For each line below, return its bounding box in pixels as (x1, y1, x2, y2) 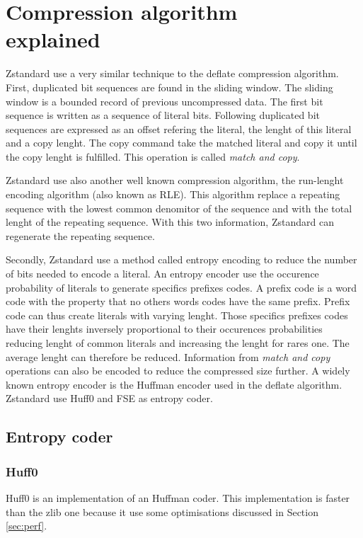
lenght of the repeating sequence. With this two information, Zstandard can (6, 214, 334, 229)
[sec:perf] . (6, 518, 47, 533)
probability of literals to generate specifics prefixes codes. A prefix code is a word (6, 280, 357, 294)
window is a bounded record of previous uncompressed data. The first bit (6, 93, 323, 108)
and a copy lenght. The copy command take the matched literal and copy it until (6, 135, 357, 150)
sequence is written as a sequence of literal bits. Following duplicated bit (6, 108, 320, 122)
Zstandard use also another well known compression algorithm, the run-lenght (6, 173, 344, 188)
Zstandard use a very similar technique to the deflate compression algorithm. (6, 66, 339, 81)
